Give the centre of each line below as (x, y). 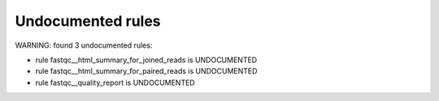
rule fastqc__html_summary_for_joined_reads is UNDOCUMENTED (146, 60)
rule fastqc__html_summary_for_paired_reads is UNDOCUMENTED (146, 71)
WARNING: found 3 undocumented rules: (84, 45)
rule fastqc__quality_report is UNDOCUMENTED (115, 82)
